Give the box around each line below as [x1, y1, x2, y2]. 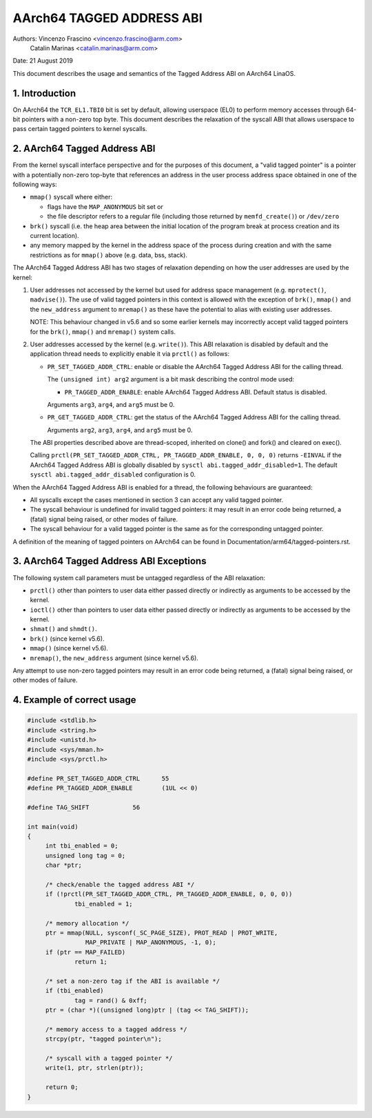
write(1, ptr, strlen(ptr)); [45, 1064, 144, 1072]
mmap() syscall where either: [30, 193, 113, 201]
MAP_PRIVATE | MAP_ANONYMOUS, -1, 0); [85, 939, 216, 946]
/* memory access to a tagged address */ [45, 1025, 187, 1033]
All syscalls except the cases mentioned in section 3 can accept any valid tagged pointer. [30, 496, 284, 504]
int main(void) [27, 823, 79, 830]
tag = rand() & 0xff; [74, 997, 147, 1004]
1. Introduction [12, 87, 76, 99]
